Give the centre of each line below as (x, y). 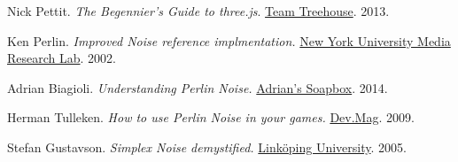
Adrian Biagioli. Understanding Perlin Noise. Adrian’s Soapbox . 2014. (198, 87)
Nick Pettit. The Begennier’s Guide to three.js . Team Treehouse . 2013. (198, 11)
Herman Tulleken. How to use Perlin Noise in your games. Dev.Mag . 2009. (211, 117)
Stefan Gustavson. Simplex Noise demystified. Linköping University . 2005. (207, 147)
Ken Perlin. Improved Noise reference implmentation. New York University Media (229, 40)
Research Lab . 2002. (62, 58)
